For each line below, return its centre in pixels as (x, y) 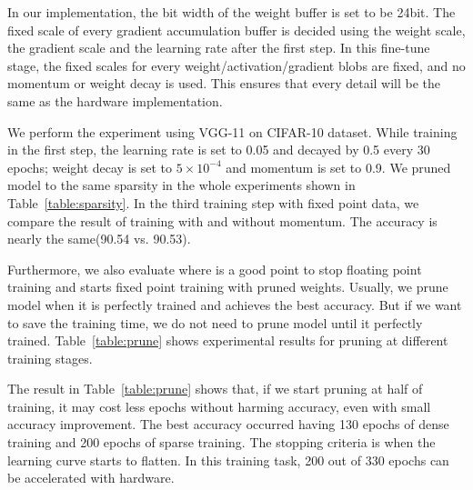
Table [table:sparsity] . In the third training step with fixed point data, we (213, 202)
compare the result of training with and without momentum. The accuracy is (222, 220)
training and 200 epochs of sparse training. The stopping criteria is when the (221, 442)
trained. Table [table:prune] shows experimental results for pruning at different (228, 340)
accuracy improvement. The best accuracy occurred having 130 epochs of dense (228, 424)
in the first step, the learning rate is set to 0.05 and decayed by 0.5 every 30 (219, 150)
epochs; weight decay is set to (90, 167)
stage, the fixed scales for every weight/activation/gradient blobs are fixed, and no (236, 65)
